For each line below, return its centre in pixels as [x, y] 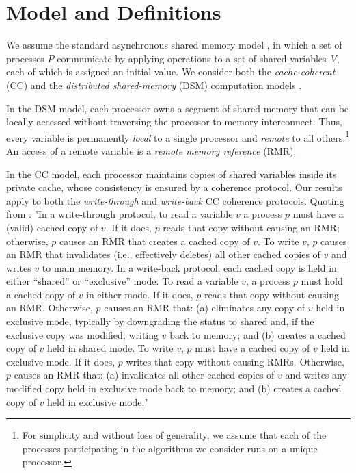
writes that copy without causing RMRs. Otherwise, [235, 361]
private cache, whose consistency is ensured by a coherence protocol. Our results [174, 187]
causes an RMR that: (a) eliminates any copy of [205, 308]
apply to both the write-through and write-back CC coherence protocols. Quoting [175, 200]
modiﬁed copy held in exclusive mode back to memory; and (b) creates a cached [174, 388]
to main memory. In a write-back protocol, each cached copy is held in [189, 267]
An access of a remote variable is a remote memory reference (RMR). [151, 150]
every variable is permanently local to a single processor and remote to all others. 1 [178, 136]
